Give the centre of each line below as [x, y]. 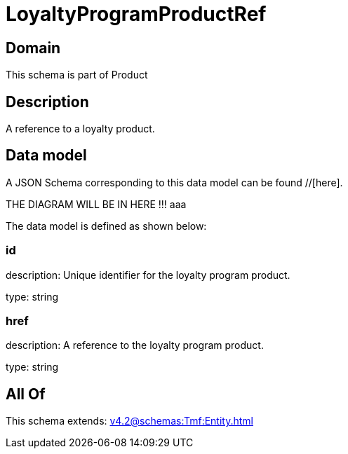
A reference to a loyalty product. [80, 129]
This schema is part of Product [77, 75]
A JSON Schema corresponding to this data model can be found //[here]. [174, 182]
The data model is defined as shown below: [106, 226]
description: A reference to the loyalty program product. [135, 345]
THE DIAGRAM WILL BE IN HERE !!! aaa [96, 204]
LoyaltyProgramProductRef [136, 14]
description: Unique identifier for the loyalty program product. [148, 275]
